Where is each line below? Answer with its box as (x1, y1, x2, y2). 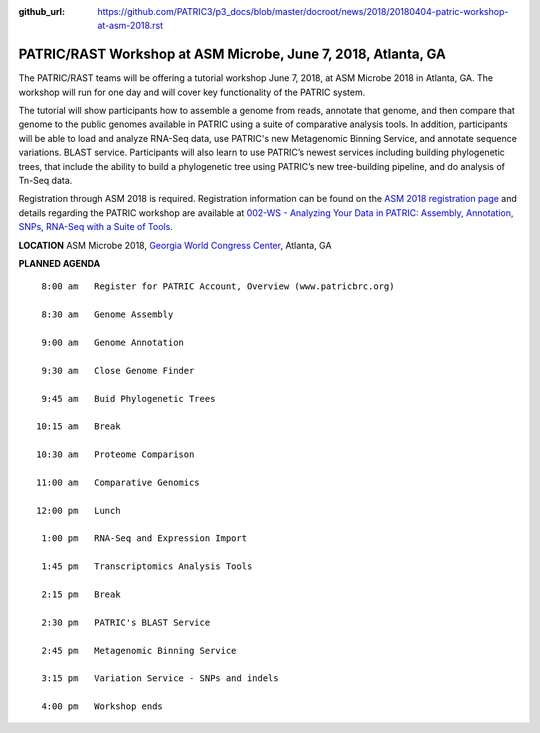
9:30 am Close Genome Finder (41, 365, 195, 376)
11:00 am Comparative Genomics (36, 476, 200, 488)
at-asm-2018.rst (97, 20, 164, 32)
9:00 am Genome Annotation (41, 336, 185, 348)
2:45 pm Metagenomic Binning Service (41, 645, 237, 656)
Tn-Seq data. (18, 175, 73, 187)
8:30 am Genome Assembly (41, 309, 174, 320)
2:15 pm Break (41, 588, 121, 600)
